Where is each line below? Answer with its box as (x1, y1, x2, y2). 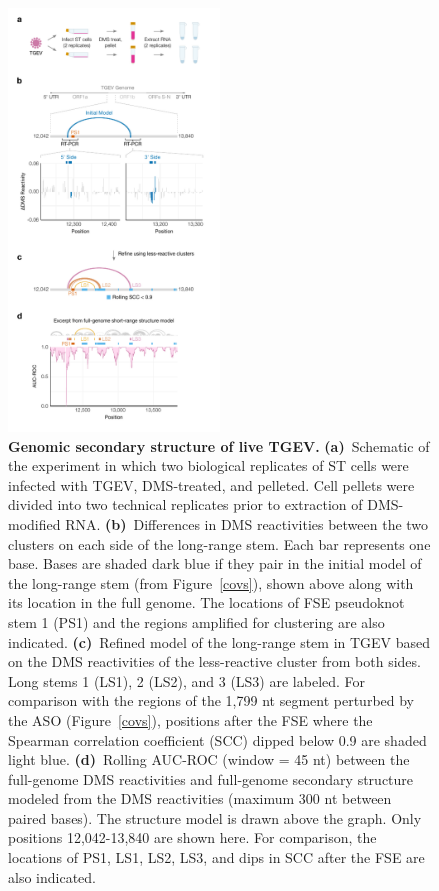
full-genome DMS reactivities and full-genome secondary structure (8, 768, 414, 789)
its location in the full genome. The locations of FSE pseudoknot (8, 592, 405, 613)
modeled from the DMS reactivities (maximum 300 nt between (8, 788, 392, 809)
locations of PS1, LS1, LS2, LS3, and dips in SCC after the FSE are (8, 847, 425, 868)
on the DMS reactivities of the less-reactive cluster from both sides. (8, 651, 421, 672)
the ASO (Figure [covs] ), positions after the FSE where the (8, 709, 373, 730)
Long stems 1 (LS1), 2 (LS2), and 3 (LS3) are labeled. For (8, 670, 366, 691)
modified (8, 513, 61, 534)
